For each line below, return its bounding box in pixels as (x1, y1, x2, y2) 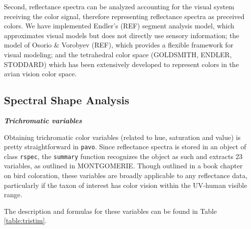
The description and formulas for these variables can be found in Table (4, 206, 217, 216)
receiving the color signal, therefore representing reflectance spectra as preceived (4, 11, 245, 21)
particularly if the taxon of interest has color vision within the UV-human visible (4, 180, 247, 190)
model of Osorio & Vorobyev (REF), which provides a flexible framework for (4, 40, 234, 50)
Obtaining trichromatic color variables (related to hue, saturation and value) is (4, 132, 241, 142)
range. (4, 189, 23, 200)
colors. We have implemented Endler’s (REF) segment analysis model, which (4, 21, 234, 31)
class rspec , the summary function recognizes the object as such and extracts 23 (4, 151, 243, 161)
